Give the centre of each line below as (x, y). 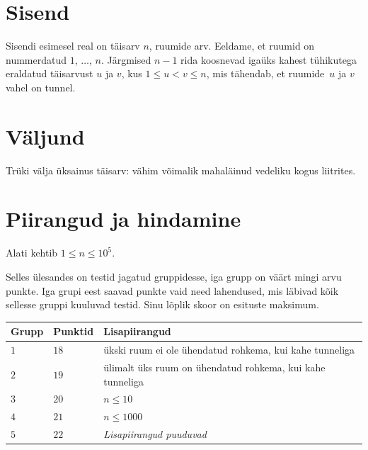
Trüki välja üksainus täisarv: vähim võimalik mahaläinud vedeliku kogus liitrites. (181, 170)
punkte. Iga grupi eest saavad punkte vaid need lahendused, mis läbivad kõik (172, 290)
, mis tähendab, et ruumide (265, 73)
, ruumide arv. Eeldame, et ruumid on (232, 46)
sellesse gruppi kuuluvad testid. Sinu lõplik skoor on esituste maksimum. (162, 304)
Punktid (74, 331)
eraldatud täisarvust (50, 73)
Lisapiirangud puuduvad (155, 434)
